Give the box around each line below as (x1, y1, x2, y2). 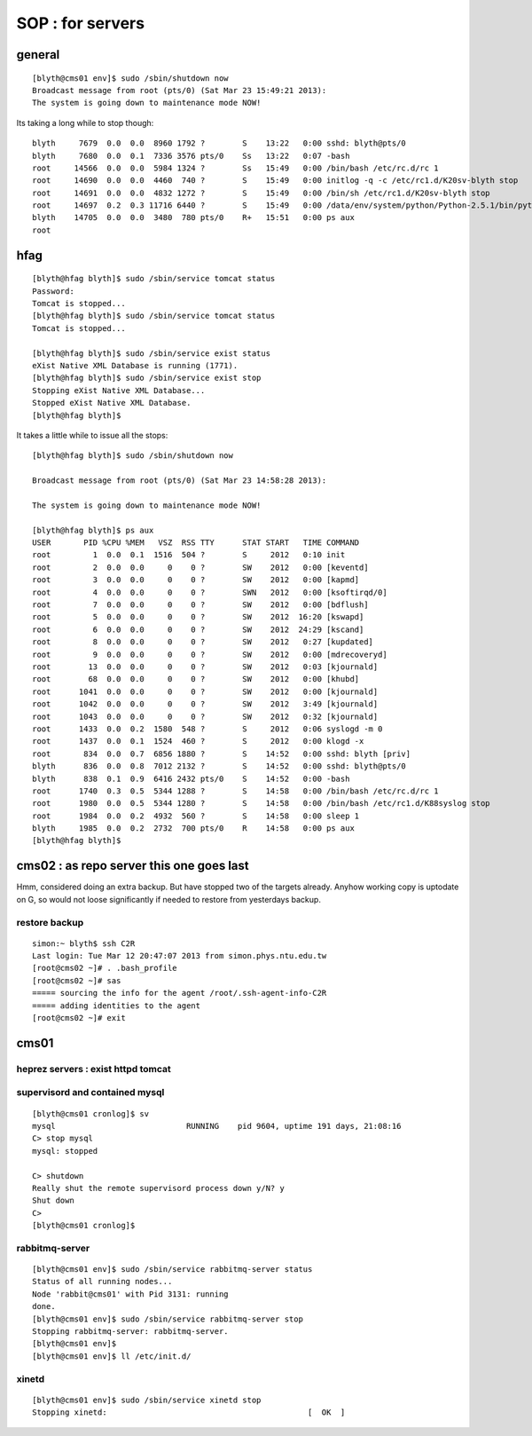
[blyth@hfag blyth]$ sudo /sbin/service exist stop (32, 373, 262, 383)
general (16, 47, 60, 62)
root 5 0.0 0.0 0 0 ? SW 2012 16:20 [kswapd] (32, 612, 364, 622)
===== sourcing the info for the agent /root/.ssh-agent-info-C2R (32, 988, 327, 998)
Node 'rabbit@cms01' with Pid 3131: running (32, 1289, 230, 1299)
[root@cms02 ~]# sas (32, 975, 121, 985)
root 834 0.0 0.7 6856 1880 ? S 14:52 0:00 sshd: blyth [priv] (32, 748, 411, 759)
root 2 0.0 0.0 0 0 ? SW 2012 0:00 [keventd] (32, 562, 369, 572)
